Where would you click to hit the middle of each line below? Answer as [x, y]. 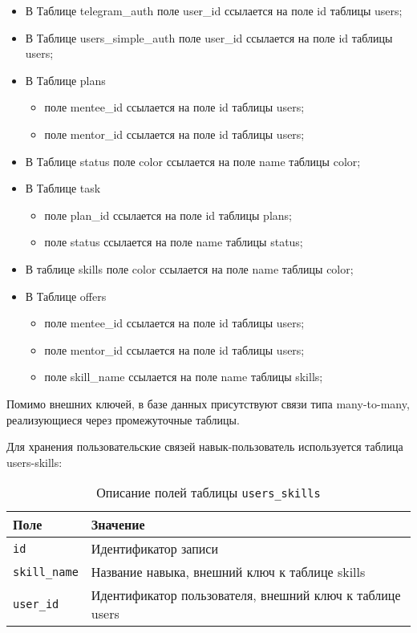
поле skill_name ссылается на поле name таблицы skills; [184, 377]
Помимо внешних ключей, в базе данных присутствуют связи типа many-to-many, [208, 403]
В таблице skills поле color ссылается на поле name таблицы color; [189, 268]
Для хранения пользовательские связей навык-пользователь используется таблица [205, 446]
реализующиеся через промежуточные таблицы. [123, 419]
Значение [118, 525]
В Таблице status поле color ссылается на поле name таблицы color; [193, 161]
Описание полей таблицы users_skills [208, 493]
